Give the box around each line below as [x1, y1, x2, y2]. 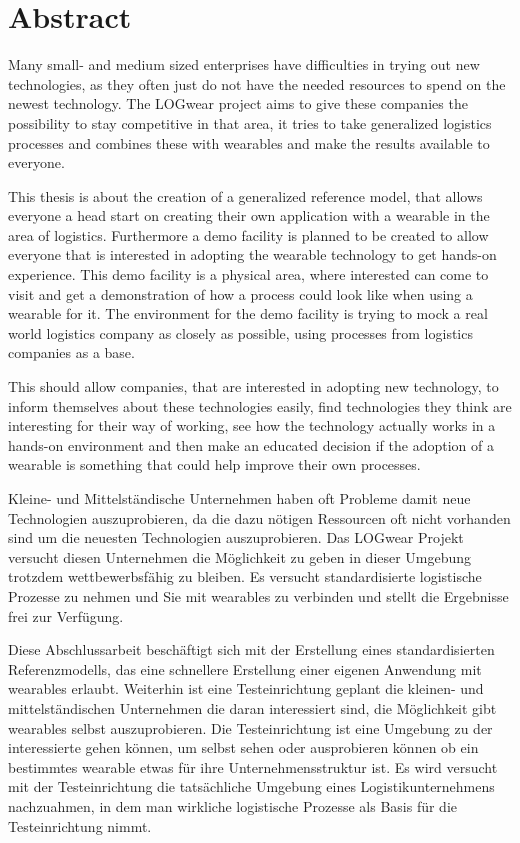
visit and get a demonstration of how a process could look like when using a [8, 283, 473, 304]
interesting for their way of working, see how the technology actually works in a [8, 415, 496, 436]
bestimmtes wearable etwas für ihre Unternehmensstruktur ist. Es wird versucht [8, 756, 498, 777]
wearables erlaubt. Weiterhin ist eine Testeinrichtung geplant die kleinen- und [8, 678, 484, 699]
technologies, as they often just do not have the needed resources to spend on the [8, 73, 506, 94]
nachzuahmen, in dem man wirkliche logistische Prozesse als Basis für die [8, 795, 457, 816]
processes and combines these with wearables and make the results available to [8, 132, 490, 153]
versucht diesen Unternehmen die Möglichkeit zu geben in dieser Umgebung [8, 546, 472, 567]
